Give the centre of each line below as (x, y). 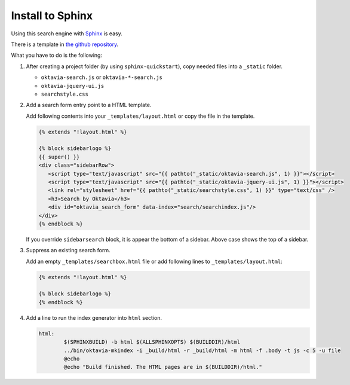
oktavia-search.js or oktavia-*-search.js (102, 77)
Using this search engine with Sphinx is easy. (67, 33)
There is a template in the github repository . (65, 44)
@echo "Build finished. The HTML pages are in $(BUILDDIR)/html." (163, 367)
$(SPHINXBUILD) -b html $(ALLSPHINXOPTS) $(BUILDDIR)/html (152, 342)
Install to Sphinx (52, 16)
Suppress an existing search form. (68, 250)
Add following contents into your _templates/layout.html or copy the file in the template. (140, 116)
